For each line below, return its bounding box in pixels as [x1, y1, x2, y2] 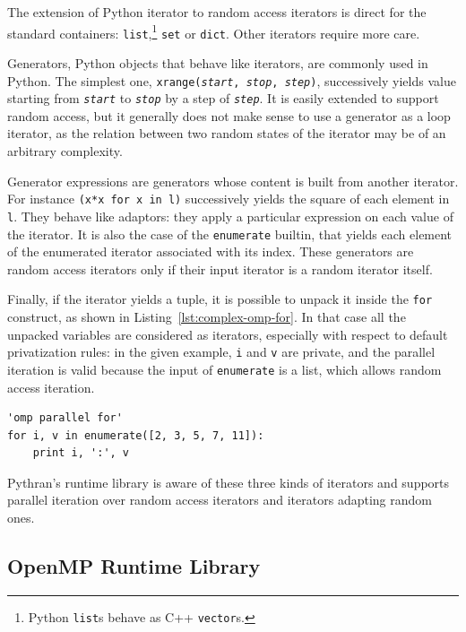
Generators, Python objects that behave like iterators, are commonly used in [7, 53, 428, 72]
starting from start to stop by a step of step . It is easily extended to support [7, 89, 439, 108]
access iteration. [7, 377, 95, 396]
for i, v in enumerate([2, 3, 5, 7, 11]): [7, 429, 264, 442]
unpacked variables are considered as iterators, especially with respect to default [7, 325, 448, 343]
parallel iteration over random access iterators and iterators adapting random [7, 490, 432, 509]
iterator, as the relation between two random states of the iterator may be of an [7, 124, 446, 143]
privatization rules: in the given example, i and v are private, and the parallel [7, 342, 436, 361]
